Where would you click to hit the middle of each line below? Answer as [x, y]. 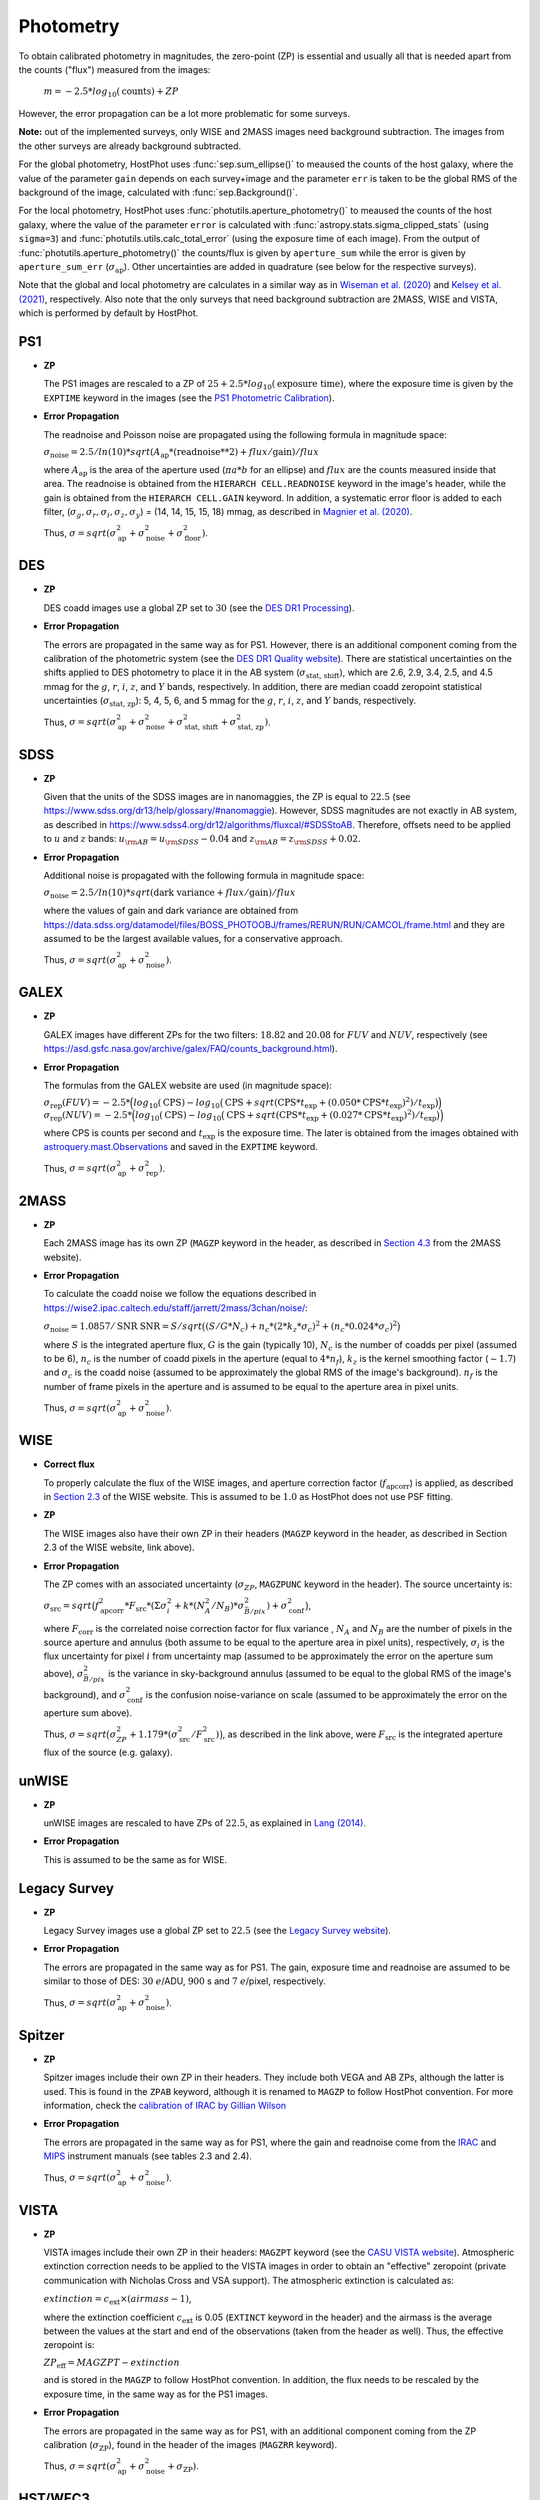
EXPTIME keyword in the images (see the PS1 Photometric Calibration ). [189, 397]
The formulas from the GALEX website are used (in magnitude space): [187, 1085]
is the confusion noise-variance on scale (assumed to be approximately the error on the [326, 1694]
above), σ [63, 1673]
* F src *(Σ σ [146, 1607]
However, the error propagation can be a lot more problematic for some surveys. [184, 114]
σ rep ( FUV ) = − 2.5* [87, 1104]
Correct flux [69, 1464]
